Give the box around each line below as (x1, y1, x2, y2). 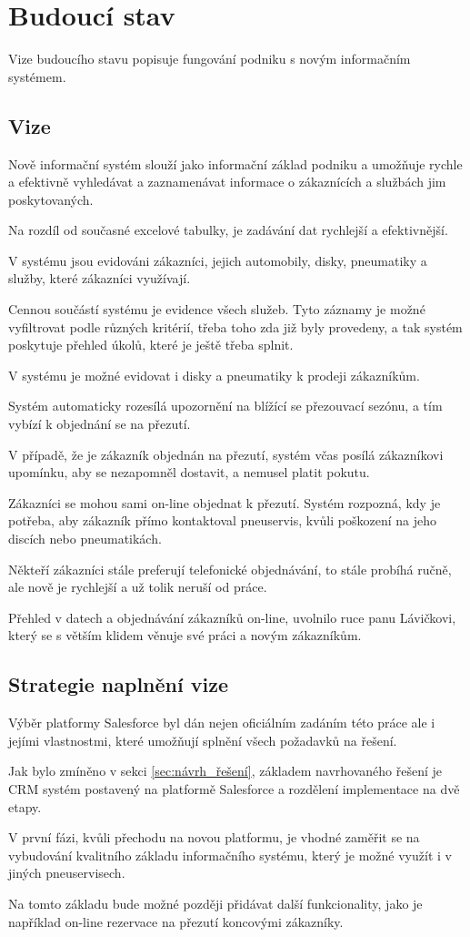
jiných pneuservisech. (8, 863, 125, 882)
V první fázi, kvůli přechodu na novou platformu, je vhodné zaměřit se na (8, 828, 420, 847)
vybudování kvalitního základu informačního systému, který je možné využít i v (8, 845, 452, 864)
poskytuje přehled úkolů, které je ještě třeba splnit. (8, 335, 294, 354)
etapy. (8, 797, 42, 816)
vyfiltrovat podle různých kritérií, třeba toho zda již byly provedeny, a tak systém (8, 317, 463, 336)
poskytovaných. (8, 189, 94, 209)
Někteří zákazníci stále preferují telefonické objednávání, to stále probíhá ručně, (8, 559, 452, 578)
